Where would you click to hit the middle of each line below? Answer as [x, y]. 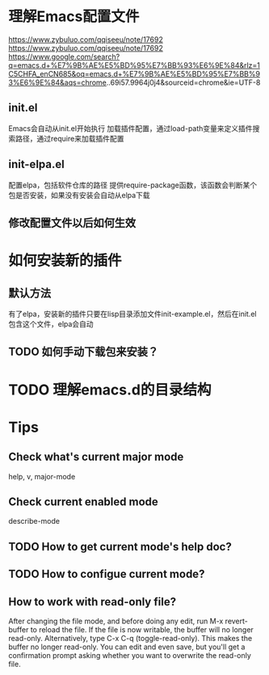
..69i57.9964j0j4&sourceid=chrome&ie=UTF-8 [183, 82]
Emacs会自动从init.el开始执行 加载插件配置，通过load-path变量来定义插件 [130, 128]
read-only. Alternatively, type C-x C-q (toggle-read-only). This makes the [130, 638]
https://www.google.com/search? [64, 57]
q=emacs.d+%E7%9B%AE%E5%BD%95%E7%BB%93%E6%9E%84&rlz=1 [134, 65]
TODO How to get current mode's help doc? [120, 546]
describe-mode [34, 521]
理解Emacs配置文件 [74, 17]
